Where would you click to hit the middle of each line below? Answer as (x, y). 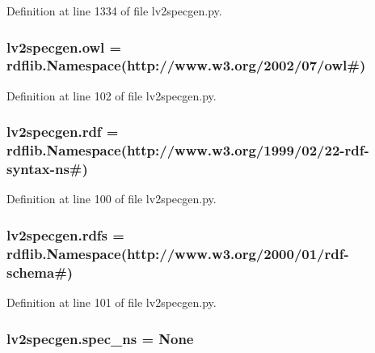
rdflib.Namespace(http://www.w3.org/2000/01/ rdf (175, 253)
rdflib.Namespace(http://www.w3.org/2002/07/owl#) (186, 65)
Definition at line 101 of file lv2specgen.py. (112, 302)
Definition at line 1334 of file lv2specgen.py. (114, 11)
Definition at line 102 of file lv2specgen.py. (112, 95)
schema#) (40, 272)
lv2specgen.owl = (64, 47)
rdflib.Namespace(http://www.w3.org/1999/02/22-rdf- (188, 150)
